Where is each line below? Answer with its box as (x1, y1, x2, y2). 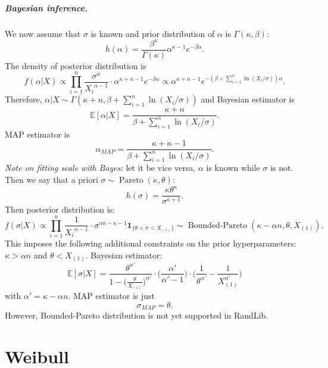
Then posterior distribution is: (5, 203, 115, 216)
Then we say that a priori (5, 173, 98, 186)
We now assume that (5, 27, 81, 39)
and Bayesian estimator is (201, 93, 295, 105)
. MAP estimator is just (68, 289, 155, 302)
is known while (206, 161, 260, 174)
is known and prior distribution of (90, 27, 215, 39)
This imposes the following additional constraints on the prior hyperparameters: (5, 236, 296, 249)
